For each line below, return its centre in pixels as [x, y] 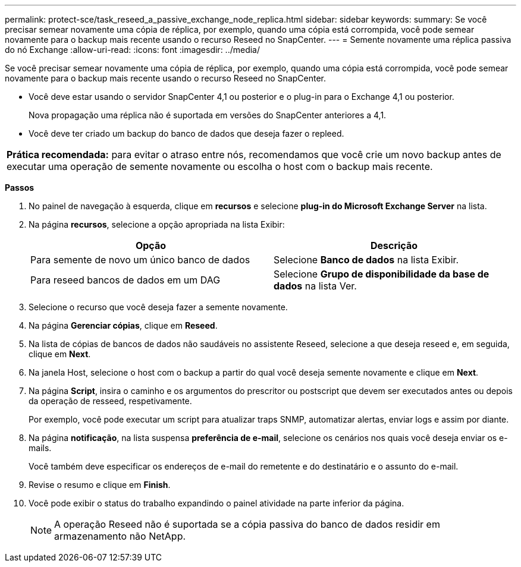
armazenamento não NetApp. [120, 536]
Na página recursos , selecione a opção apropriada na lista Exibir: [157, 224]
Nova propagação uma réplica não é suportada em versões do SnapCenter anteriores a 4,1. [208, 115]
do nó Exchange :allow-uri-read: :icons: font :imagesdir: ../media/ [133, 50]
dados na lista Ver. [315, 286]
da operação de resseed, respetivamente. [110, 401]
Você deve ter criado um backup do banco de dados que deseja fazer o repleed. [186, 133]
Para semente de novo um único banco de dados [140, 260]
